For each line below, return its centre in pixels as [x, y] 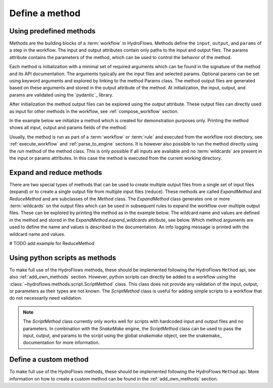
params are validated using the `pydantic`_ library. [61, 95]
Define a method [45, 13]
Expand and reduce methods [56, 173]
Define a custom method [49, 359]
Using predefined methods [53, 31]
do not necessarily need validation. [46, 298]
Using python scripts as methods [63, 258]
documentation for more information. [61, 343]
